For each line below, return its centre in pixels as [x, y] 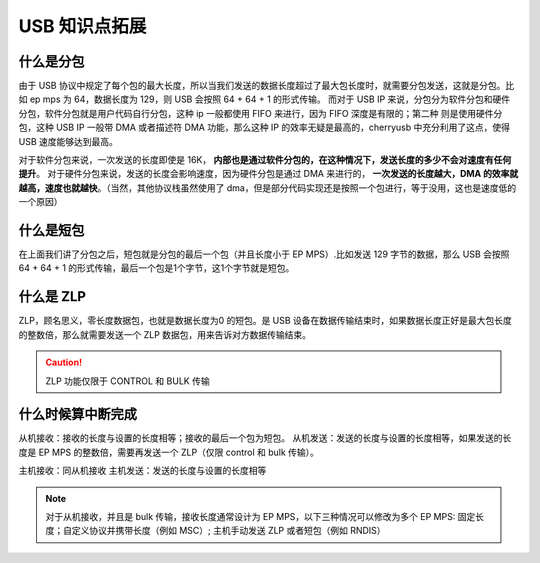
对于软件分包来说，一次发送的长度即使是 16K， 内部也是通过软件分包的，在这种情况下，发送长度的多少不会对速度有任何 [265, 160]
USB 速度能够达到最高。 [68, 141]
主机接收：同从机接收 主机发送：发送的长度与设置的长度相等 [142, 471]
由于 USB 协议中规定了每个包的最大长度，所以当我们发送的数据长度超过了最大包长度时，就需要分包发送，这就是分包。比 [266, 86]
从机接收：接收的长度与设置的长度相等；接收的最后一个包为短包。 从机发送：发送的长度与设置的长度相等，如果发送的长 [265, 438]
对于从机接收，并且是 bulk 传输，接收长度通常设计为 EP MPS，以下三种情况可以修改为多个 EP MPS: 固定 [260, 517]
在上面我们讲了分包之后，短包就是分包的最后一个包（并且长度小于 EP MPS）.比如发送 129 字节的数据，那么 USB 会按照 [264, 254]
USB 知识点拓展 [82, 26]
